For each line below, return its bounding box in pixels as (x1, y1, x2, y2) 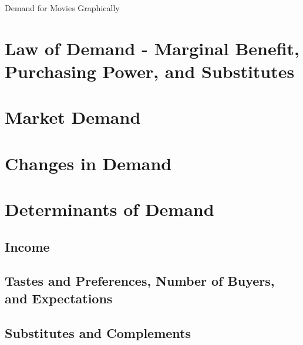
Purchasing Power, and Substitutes (5, 59, 295, 83)
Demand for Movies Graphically (5, 2, 120, 13)
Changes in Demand (5, 151, 172, 175)
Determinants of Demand (5, 197, 214, 221)
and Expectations (5, 289, 113, 307)
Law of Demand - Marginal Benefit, (5, 36, 300, 60)
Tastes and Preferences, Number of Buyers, (5, 272, 275, 290)
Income (5, 237, 50, 255)
